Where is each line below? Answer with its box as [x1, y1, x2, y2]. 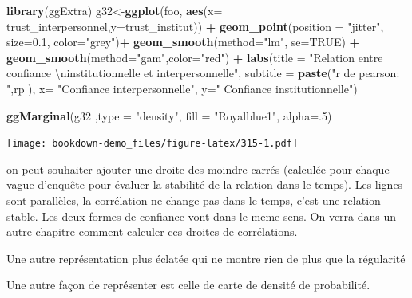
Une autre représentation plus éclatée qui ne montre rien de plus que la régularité [6, 249, 406, 266]
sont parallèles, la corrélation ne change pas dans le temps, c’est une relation [6, 192, 381, 208]
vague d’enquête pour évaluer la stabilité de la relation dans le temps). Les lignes [6, 176, 403, 193]
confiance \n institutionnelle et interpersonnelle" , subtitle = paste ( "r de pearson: [6, 65, 400, 81]
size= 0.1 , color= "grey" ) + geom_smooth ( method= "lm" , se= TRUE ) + [6, 33, 360, 50]
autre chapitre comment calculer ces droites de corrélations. [6, 223, 298, 240]
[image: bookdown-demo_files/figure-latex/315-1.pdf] [6, 138, 299, 150]
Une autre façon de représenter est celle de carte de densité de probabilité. [6, 276, 370, 293]
